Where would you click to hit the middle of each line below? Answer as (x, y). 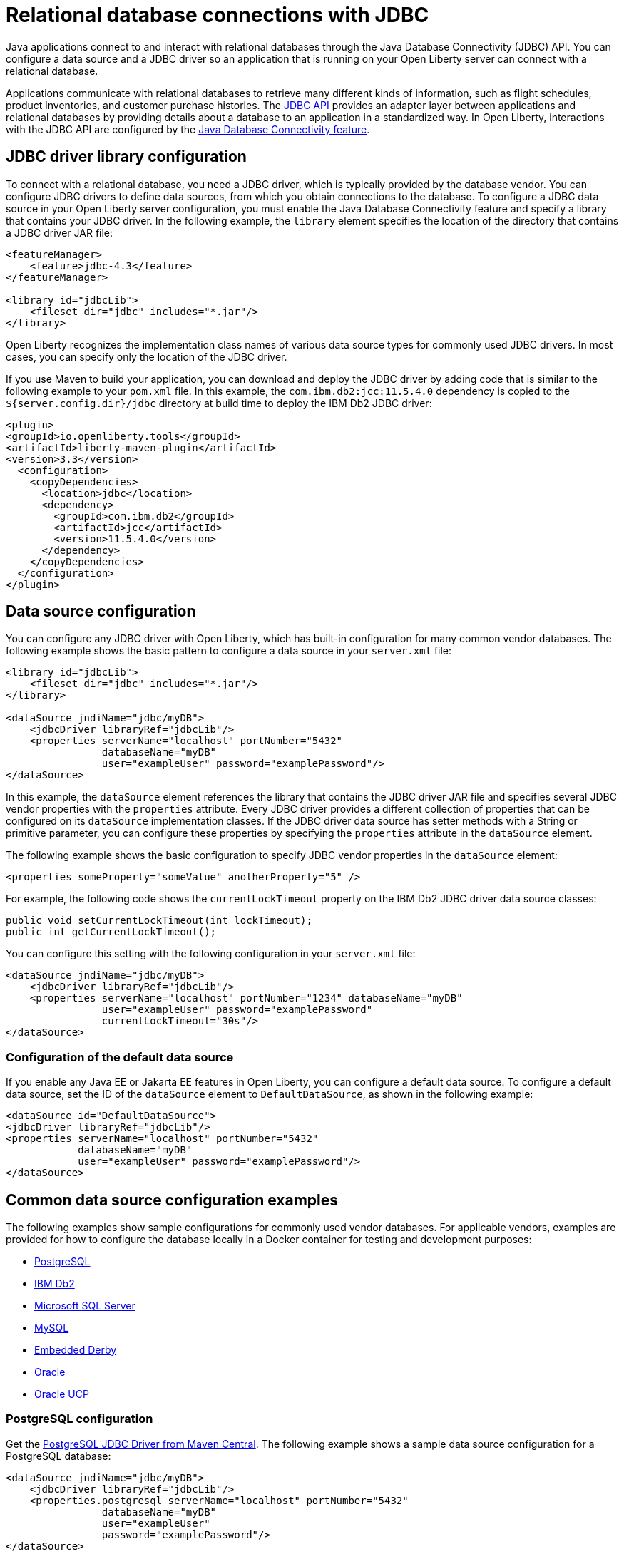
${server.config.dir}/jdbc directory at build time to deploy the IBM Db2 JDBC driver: (219, 403)
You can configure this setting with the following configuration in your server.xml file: (211, 954)
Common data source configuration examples (172, 1200)
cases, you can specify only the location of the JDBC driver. (147, 356)
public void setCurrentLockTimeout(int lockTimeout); (159, 921)
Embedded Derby (76, 1350)
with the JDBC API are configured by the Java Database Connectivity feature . (188, 129)
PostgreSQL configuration (80, 1419)
